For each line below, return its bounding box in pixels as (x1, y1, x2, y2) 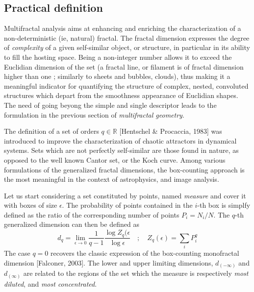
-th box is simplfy (197, 200, 251, 210)
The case (4, 248, 30, 258)
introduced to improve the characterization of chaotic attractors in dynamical (4, 135, 237, 146)
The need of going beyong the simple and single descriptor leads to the (4, 99, 217, 110)
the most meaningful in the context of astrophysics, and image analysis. (4, 174, 219, 184)
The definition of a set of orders (4, 126, 99, 136)
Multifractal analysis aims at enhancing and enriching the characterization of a (4, 23, 241, 33)
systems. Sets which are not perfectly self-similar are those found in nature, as (4, 145, 239, 155)
